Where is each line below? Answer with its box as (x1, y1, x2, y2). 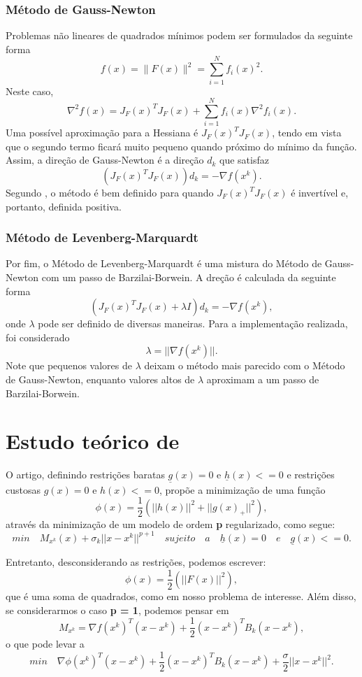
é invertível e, (291, 185, 349, 200)
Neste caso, (6, 83, 54, 98)
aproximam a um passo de (206, 372, 319, 386)
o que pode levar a (6, 636, 85, 651)
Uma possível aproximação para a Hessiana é (6, 125, 198, 140)
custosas (6, 482, 41, 497)
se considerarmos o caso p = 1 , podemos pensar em (6, 602, 229, 617)
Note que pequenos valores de (6, 358, 133, 373)
